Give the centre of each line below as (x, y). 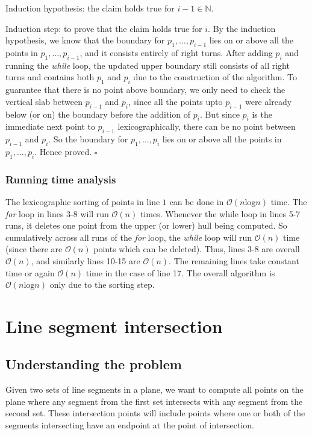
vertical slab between (44, 101)
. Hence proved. (63, 151)
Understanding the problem (94, 364)
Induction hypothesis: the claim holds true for (90, 8)
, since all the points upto (176, 101)
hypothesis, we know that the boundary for (85, 40)
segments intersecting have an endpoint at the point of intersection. (130, 425)
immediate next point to (50, 126)
